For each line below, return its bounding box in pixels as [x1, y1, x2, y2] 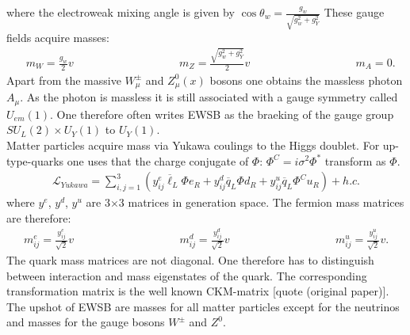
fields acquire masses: [6, 29, 109, 45]
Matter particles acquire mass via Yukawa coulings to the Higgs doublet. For [6, 136, 380, 153]
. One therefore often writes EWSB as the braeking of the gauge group [50, 105, 394, 122]
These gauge [324, 4, 385, 20]
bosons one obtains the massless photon [209, 71, 403, 88]
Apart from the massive [6, 71, 121, 88]
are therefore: [6, 209, 71, 226]
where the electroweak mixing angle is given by [6, 4, 235, 20]
